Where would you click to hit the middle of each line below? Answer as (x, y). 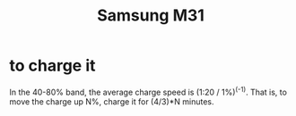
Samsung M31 (151, 16)
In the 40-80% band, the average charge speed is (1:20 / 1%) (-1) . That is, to (148, 91)
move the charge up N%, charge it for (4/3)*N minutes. (112, 101)
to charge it (52, 66)
